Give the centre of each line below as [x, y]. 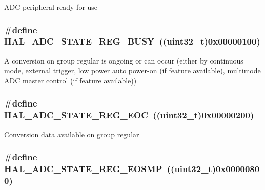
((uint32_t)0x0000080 [213, 169]
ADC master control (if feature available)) [70, 80]
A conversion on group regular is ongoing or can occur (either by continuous [124, 60]
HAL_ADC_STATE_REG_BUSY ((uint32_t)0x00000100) [132, 41]
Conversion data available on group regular [72, 134]
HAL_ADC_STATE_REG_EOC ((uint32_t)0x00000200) [129, 115]
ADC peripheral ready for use [51, 7]
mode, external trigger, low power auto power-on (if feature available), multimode [132, 70]
